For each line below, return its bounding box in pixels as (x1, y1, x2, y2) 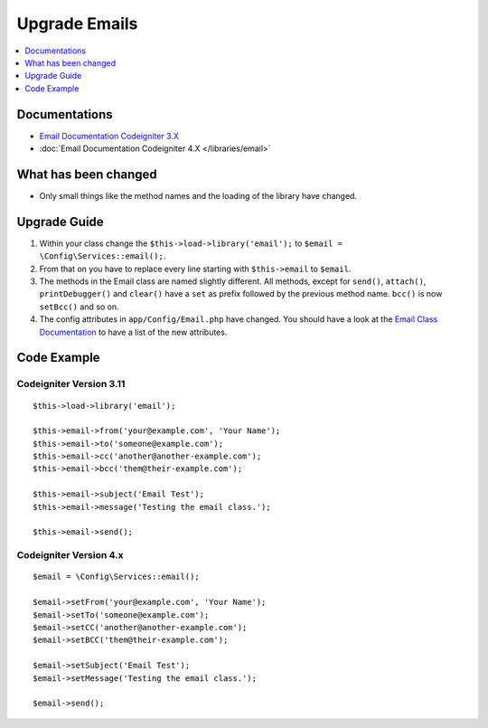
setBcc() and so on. (39, 301, 119, 312)
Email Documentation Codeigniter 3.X (39, 130, 180, 141)
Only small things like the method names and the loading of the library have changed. (39, 190, 357, 201)
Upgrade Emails (16, 14, 138, 33)
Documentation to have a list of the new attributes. (39, 326, 228, 337)
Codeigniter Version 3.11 (16, 378, 126, 391)
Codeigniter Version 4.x (16, 549, 124, 562)
